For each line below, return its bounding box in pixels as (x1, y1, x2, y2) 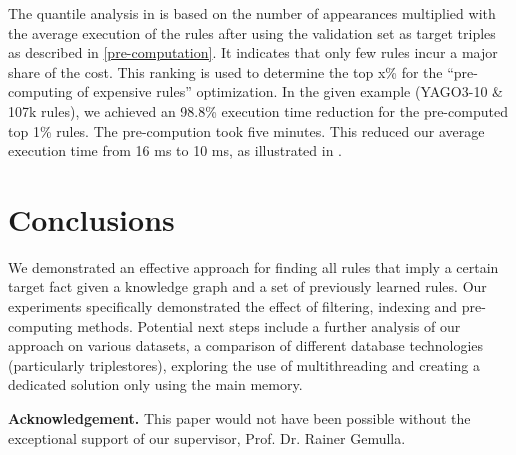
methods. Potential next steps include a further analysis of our (77, 315, 461, 336)
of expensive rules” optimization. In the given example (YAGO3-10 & (77, 81, 503, 102)
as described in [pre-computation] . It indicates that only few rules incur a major (8, 42, 498, 63)
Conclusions (8, 198, 175, 239)
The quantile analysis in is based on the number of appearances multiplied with (8, 3, 496, 23)
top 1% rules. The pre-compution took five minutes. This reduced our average (8, 120, 485, 141)
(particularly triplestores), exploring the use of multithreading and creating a (8, 354, 480, 375)
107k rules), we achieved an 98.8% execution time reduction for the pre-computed (8, 100, 508, 121)
